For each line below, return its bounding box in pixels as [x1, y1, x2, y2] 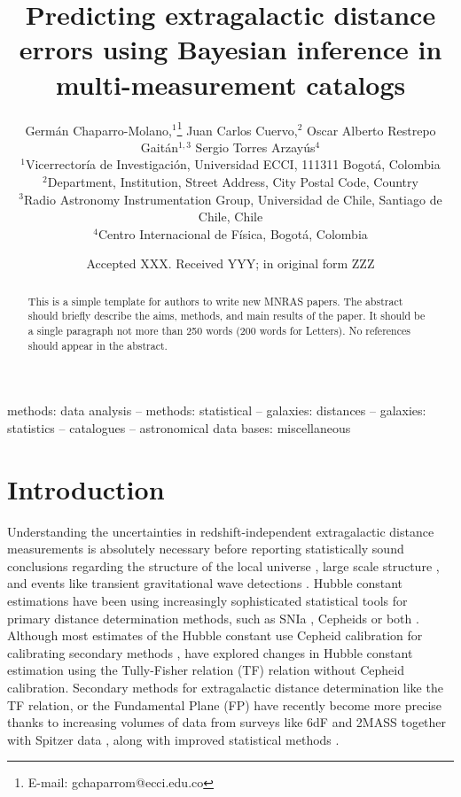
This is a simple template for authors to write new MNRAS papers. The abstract [27, 293, 403, 308]
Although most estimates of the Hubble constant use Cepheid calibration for [7, 626, 423, 645]
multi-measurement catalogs [55, 66, 406, 102]
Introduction [7, 470, 165, 507]
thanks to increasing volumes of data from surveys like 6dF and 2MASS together [7, 713, 447, 731]
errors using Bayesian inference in [19, 31, 442, 67]
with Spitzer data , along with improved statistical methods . [7, 730, 340, 748]
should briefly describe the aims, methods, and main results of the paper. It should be [27, 308, 426, 323]
